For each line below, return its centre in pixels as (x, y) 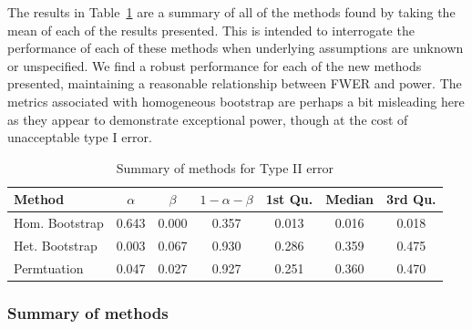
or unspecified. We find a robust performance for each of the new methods (215, 65)
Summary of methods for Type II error (225, 167)
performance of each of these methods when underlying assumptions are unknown (236, 48)
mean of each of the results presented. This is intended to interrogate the (211, 30)
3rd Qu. (411, 199)
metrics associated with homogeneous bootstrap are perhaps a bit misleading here (236, 101)
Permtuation (49, 267)
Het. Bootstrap (56, 246)
